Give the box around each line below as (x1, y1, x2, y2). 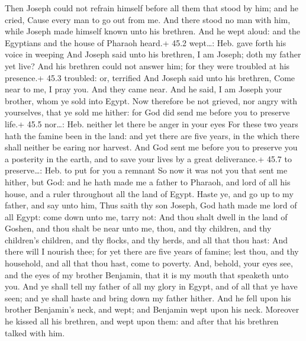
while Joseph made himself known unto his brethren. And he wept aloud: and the (5, 25, 301, 37)
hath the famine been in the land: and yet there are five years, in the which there (5, 129, 299, 141)
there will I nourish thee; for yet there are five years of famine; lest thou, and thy (5, 245, 299, 258)
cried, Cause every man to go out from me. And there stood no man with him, (5, 13, 291, 25)
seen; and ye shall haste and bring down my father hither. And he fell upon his (5, 291, 291, 304)
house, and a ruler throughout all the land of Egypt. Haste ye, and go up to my (5, 187, 294, 200)
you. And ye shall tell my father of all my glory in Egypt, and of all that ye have (5, 280, 298, 292)
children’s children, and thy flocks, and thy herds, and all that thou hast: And (5, 233, 288, 246)
